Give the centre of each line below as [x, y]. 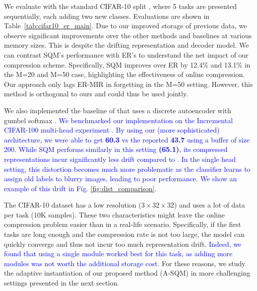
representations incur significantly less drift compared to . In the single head [120, 159]
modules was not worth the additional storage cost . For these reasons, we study [125, 263]
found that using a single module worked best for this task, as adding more [118, 254]
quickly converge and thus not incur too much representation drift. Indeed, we [123, 244]
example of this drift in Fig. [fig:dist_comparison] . [80, 188]
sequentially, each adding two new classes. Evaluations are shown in [107, 16]
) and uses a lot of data [209, 205]
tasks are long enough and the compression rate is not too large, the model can [124, 234]
